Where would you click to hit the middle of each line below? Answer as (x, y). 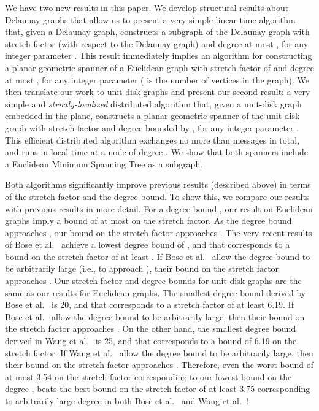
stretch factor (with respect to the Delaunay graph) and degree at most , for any (157, 43)
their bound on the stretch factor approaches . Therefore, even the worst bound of (159, 365)
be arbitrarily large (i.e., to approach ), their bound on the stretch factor (142, 268)
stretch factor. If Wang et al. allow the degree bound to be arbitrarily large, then (159, 352)
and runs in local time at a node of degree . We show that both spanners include (156, 152)
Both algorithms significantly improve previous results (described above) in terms (158, 184)
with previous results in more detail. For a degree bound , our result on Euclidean (159, 208)
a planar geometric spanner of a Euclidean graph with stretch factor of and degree (159, 67)
